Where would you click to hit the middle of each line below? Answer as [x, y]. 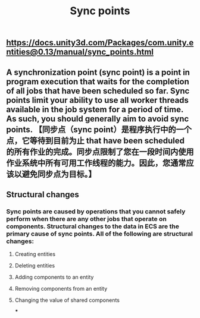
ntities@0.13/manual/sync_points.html [80, 52]
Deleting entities [35, 266]
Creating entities [35, 254]
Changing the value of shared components [67, 300]
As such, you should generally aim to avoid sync [98, 119]
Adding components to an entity [54, 277]
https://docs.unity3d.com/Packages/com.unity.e [100, 43]
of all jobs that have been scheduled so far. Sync [98, 91]
